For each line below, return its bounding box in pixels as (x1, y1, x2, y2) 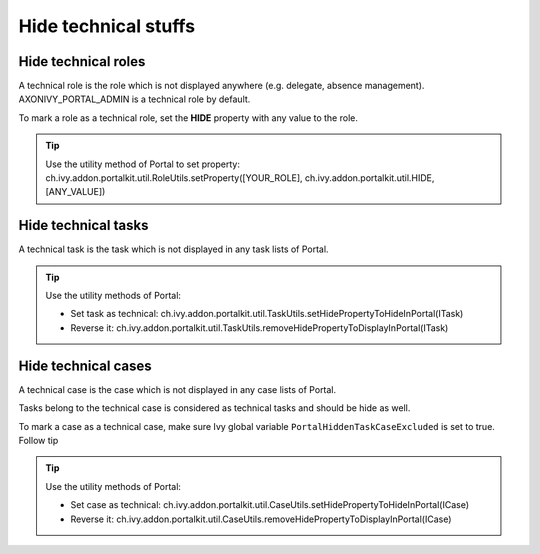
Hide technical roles (18, 53, 146, 70)
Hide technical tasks (18, 217, 149, 234)
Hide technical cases (18, 357, 152, 374)
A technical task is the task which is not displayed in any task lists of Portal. (18, 243, 329, 255)
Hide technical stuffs (18, 15, 195, 37)
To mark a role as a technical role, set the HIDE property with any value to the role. (18, 111, 359, 124)
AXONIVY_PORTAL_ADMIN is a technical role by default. (18, 93, 251, 105)
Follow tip (18, 434, 59, 446)
